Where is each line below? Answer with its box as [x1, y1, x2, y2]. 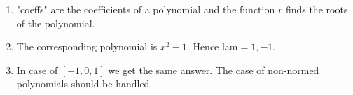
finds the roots [285, 2, 348, 16]
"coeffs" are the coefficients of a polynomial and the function [16, 2, 275, 16]
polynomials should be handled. [16, 76, 153, 91]
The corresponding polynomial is [16, 39, 158, 54]
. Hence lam [186, 39, 238, 54]
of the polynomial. [16, 15, 95, 30]
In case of [16, 62, 58, 77]
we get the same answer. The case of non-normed [108, 62, 319, 77]
